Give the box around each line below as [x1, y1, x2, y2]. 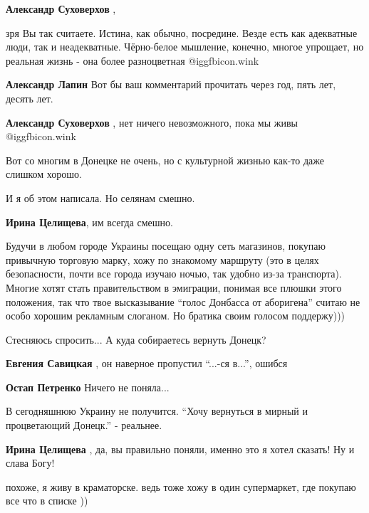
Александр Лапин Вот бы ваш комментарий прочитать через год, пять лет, [6, 77, 336, 92]
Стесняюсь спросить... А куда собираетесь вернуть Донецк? [6, 332, 266, 347]
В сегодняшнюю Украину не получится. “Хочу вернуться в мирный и [6, 403, 308, 418]
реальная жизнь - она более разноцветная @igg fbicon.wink [6, 53, 259, 68]
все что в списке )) [6, 493, 88, 508]
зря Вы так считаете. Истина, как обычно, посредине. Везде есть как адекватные [6, 25, 358, 40]
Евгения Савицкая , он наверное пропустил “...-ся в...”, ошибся [6, 356, 288, 371]
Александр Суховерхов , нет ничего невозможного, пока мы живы [6, 115, 298, 129]
